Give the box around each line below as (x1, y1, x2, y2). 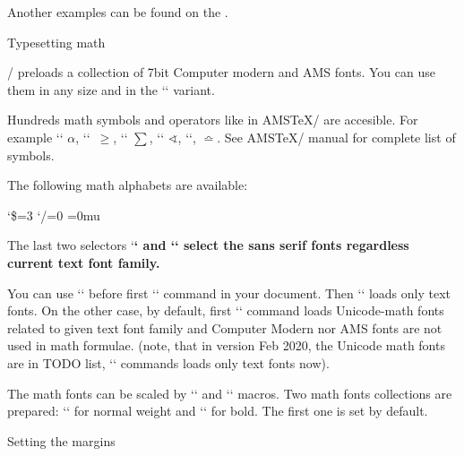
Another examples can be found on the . (7, 3, 228, 21)
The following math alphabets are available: (7, 176, 248, 194)
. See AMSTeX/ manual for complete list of (217, 127, 456, 146)
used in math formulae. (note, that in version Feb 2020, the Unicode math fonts (7, 336, 445, 355)
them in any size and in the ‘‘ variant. (7, 80, 215, 99)
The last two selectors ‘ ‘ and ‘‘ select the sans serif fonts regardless (7, 236, 409, 254)
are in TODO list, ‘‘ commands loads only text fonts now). (7, 353, 330, 372)
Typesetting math (7, 32, 106, 51)
